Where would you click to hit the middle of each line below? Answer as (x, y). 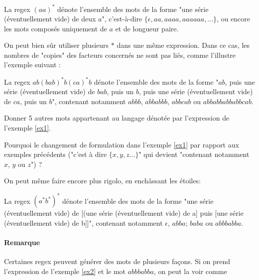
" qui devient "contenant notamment (194, 154)
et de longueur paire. (147, 28)
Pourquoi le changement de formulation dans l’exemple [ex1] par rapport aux (122, 144)
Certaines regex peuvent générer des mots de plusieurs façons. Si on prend (117, 261)
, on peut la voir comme (190, 271)
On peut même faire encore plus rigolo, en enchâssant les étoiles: (102, 181)
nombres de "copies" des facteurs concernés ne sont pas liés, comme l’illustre (120, 55)
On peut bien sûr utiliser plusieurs (57, 45)
